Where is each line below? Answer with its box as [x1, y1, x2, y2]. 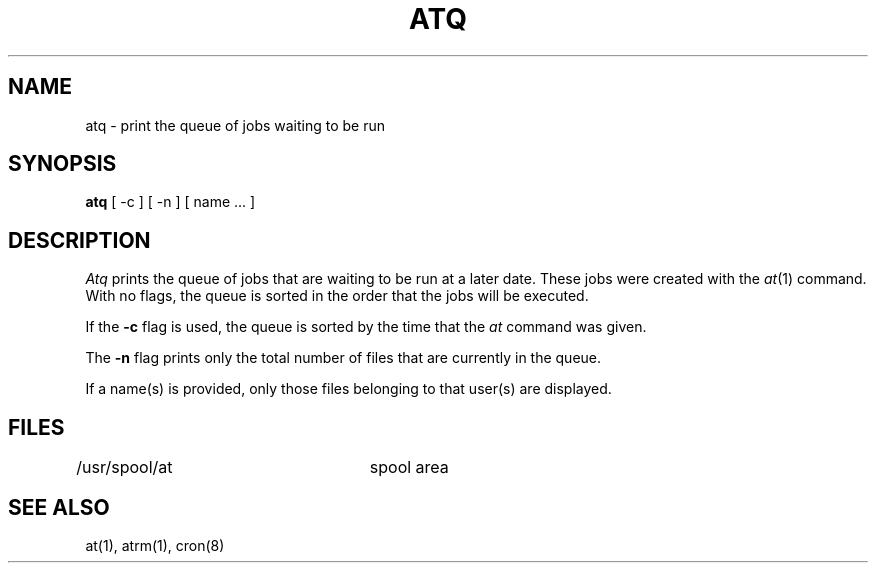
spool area [369, 457, 449, 478]
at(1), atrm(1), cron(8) [85, 536, 225, 554]
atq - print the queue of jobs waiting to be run [85, 116, 386, 134]
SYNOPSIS [8, 151, 117, 177]
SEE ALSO [8, 494, 110, 520]
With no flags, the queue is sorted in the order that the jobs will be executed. [85, 287, 589, 305]
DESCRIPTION [8, 227, 151, 253]
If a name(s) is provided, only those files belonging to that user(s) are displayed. [85, 380, 612, 398]
